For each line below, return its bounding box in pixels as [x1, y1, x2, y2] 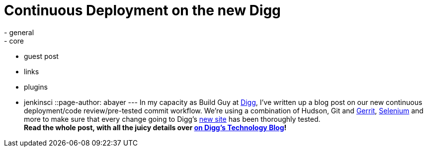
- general [4, 28, 34, 37]
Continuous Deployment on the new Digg [4, 2, 281, 19]
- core [4, 36, 24, 45]
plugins [24, 82, 48, 91]
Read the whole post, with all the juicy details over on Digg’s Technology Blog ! [24, 123, 287, 132]
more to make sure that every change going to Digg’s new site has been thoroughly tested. [24, 114, 321, 123]
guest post [24, 51, 59, 60]
